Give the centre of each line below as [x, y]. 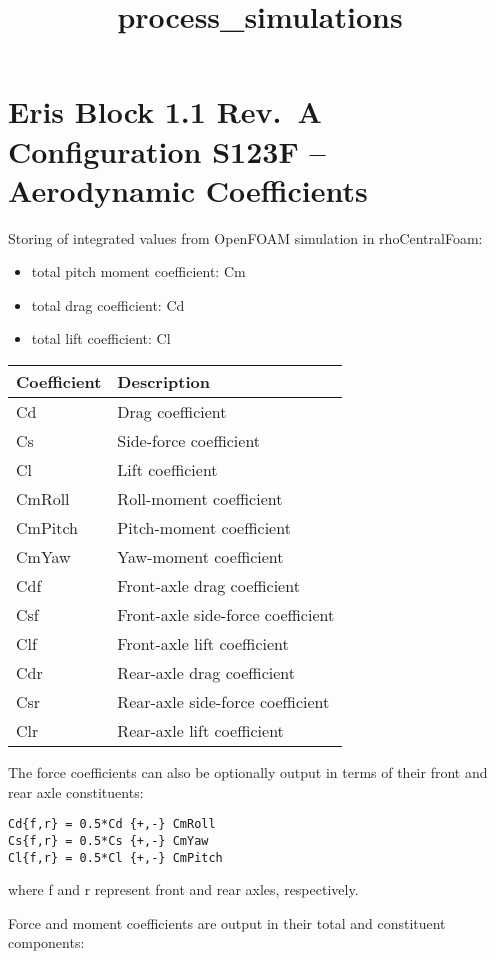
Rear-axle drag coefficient [206, 673]
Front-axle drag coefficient [208, 586]
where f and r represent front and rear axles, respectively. [183, 889]
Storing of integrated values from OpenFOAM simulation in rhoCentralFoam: [245, 237]
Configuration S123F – [167, 150]
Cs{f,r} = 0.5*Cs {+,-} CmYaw [108, 840]
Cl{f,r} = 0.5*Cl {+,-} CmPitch [115, 857]
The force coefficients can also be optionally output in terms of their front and [248, 772]
